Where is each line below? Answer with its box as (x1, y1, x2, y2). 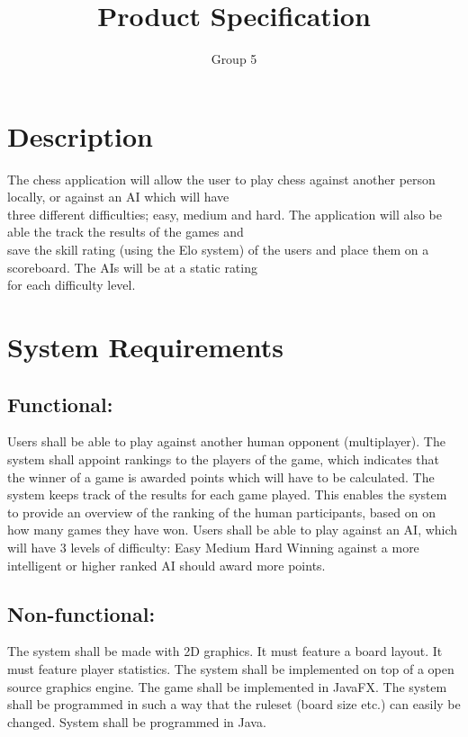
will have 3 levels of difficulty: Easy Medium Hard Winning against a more (7, 537, 419, 556)
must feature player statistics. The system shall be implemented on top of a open (7, 659, 454, 678)
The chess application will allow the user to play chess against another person (7, 169, 436, 188)
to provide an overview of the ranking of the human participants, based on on (7, 502, 436, 521)
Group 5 (211, 49, 257, 68)
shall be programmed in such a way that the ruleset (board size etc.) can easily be (7, 695, 461, 714)
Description (7, 117, 154, 154)
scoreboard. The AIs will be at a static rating (7, 257, 257, 276)
